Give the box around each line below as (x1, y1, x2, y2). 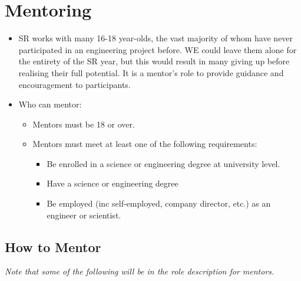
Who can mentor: (18, 98, 82, 110)
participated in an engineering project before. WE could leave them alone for (18, 43, 297, 55)
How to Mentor (5, 237, 101, 256)
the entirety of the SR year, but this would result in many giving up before (18, 55, 290, 67)
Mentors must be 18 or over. (32, 117, 135, 130)
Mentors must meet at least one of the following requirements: (32, 138, 257, 150)
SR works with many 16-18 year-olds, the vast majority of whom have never (18, 32, 293, 44)
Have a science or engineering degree (47, 177, 178, 189)
